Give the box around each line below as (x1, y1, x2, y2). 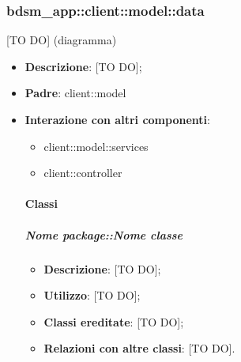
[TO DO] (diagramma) (6, 32, 117, 48)
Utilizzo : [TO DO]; (43, 287, 141, 304)
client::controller (43, 164, 122, 181)
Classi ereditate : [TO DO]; (43, 313, 184, 330)
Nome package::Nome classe (24, 226, 183, 243)
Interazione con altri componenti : (24, 111, 210, 127)
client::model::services (43, 138, 149, 154)
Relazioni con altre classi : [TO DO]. (43, 340, 235, 356)
